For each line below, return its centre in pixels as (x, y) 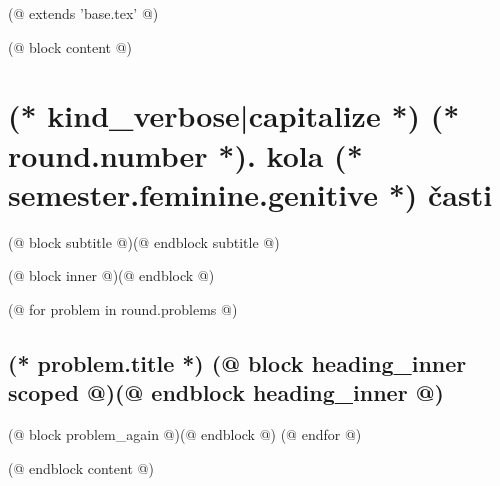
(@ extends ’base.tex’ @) (83, 13)
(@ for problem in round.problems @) (123, 308)
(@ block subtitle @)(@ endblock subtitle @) (144, 241)
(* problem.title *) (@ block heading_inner (237, 362)
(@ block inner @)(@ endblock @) (111, 275)
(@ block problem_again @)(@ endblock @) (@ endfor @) (185, 434)
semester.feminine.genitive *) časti (250, 193)
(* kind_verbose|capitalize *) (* (234, 115)
